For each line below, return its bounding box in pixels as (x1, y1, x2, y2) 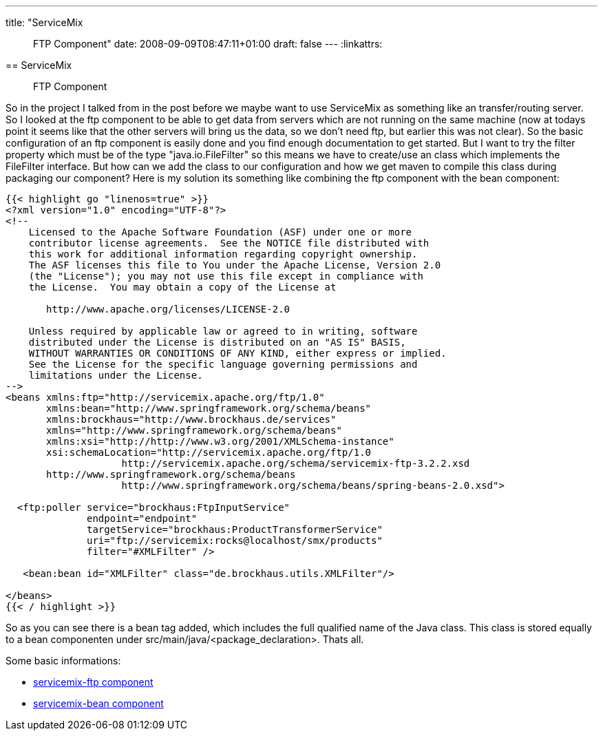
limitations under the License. (28, 370, 203, 381)
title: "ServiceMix (6, 17, 83, 28)
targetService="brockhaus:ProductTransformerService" (87, 524, 383, 535)
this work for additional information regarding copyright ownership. (28, 249, 418, 260)
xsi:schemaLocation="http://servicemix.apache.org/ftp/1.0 (46, 447, 372, 458)
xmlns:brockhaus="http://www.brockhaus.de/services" (46, 414, 337, 425)
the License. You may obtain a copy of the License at (28, 282, 337, 293)
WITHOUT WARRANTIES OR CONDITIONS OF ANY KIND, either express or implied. (28, 348, 447, 359)
